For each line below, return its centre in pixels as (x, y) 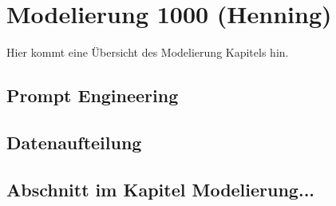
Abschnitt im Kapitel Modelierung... (161, 189)
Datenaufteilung (74, 142)
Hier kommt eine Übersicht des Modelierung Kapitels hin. (148, 52)
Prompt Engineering (93, 95)
